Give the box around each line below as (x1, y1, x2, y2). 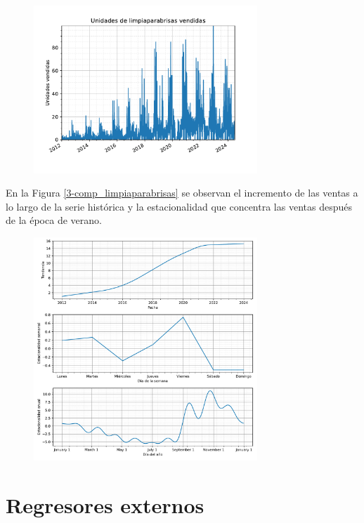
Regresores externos (6, 490, 204, 519)
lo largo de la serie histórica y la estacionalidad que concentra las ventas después (6, 199, 352, 213)
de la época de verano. (6, 213, 102, 227)
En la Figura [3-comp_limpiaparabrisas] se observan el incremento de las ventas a (6, 185, 358, 200)
